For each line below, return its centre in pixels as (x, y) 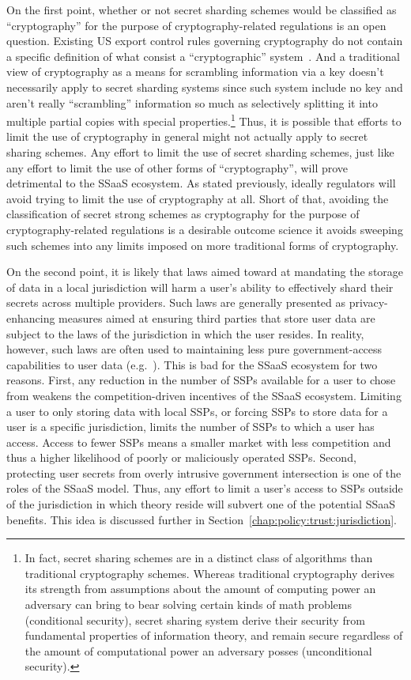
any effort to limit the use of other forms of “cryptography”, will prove (177, 167)
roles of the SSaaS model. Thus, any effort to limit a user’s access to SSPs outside (205, 488)
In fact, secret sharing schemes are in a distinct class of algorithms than (199, 558)
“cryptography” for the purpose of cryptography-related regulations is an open (196, 25)
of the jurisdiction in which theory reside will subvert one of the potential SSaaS (201, 504)
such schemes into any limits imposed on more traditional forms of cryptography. (203, 245)
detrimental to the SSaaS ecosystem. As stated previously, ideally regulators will (201, 183)
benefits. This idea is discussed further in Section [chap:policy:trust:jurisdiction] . (202, 519)
